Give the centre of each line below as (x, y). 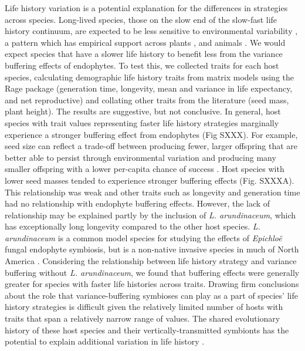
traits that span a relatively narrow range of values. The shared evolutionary (143, 318)
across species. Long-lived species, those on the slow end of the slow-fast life (141, 19)
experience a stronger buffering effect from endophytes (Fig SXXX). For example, (151, 134)
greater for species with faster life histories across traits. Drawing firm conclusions (152, 284)
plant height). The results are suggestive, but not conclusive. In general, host (143, 111)
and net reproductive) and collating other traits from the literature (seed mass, (147, 99)
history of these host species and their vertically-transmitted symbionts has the (147, 330)
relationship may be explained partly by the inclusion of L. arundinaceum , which (150, 215)
